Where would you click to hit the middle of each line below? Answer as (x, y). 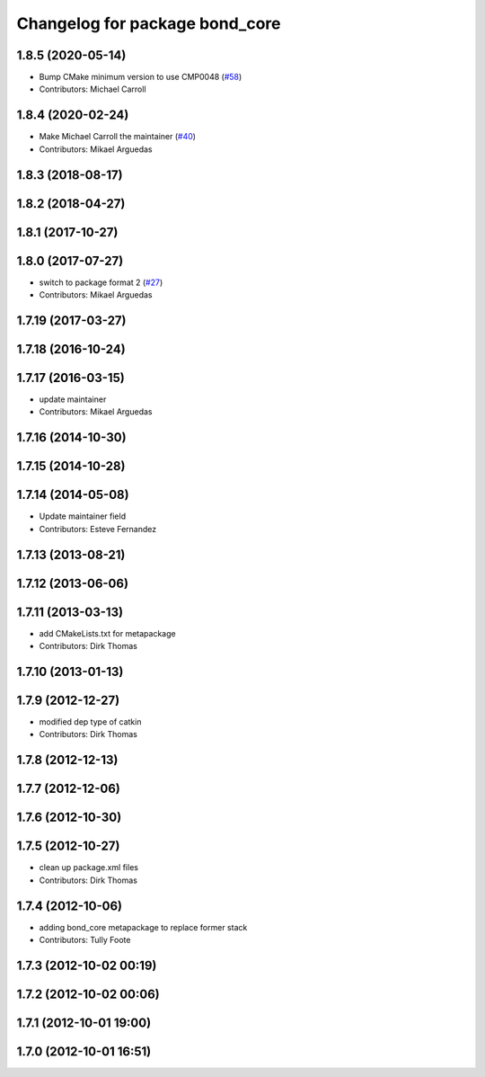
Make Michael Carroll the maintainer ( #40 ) (118, 137)
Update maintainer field (82, 516)
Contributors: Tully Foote (85, 940)
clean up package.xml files (89, 868)
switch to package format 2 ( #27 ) (101, 282)
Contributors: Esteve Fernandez (98, 529)
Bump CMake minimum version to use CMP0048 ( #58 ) (141, 77)
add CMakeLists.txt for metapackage (107, 633)
